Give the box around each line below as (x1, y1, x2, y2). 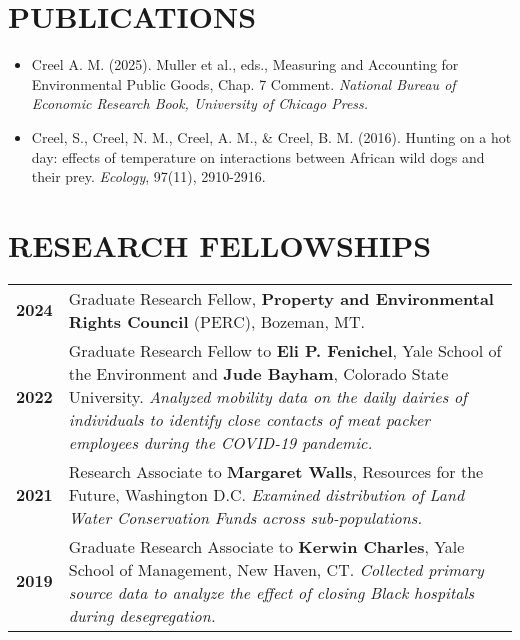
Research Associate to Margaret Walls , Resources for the (68, 459, 484, 483)
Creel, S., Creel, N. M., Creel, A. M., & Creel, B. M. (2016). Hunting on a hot (31, 126, 512, 147)
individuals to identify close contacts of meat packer (68, 407, 431, 431)
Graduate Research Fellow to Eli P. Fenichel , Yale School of (68, 338, 502, 362)
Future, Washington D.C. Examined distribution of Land (68, 482, 465, 506)
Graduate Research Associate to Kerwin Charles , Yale (68, 534, 465, 558)
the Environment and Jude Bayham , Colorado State (68, 361, 449, 385)
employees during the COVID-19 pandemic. (68, 430, 373, 454)
